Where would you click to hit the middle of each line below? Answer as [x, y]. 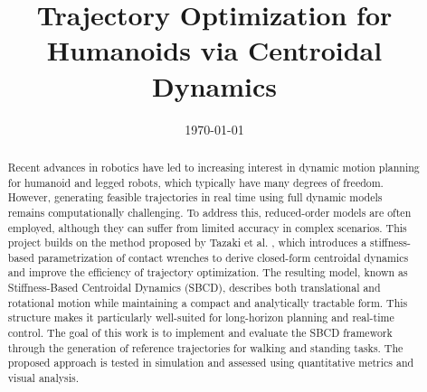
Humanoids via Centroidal [214, 50]
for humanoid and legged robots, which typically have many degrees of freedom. [195, 182]
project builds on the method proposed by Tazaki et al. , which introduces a [187, 243]
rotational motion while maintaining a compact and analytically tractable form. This [208, 302]
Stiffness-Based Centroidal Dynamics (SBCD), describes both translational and [194, 288]
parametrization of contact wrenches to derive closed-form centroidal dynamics [223, 257]
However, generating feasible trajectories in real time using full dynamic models [195, 197]
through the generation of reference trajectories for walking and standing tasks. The [205, 347]
